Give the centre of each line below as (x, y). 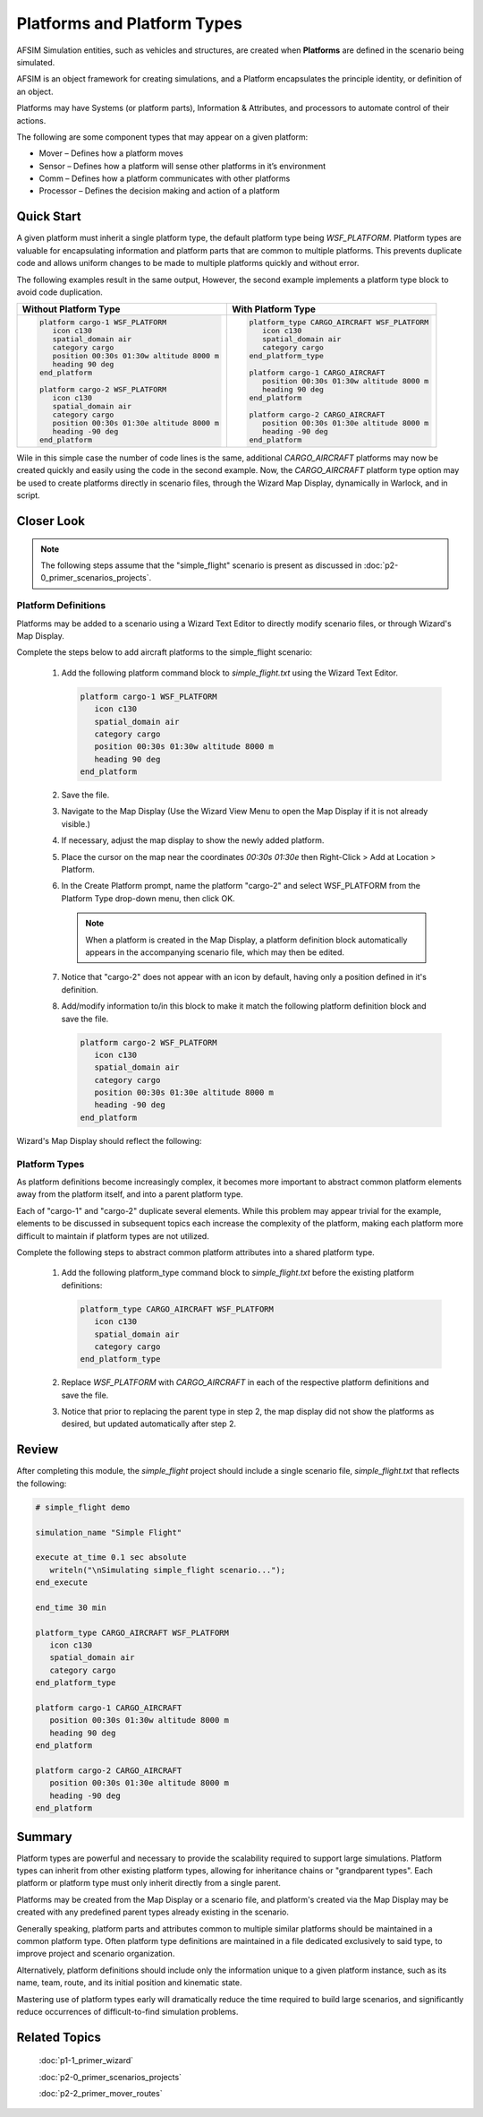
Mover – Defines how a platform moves (111, 153)
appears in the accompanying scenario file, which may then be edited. (215, 952)
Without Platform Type (71, 309)
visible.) (76, 823)
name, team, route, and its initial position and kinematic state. (129, 1983)
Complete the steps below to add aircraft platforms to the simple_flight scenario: (165, 652)
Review (38, 1450)
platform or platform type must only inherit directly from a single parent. (149, 1883)
